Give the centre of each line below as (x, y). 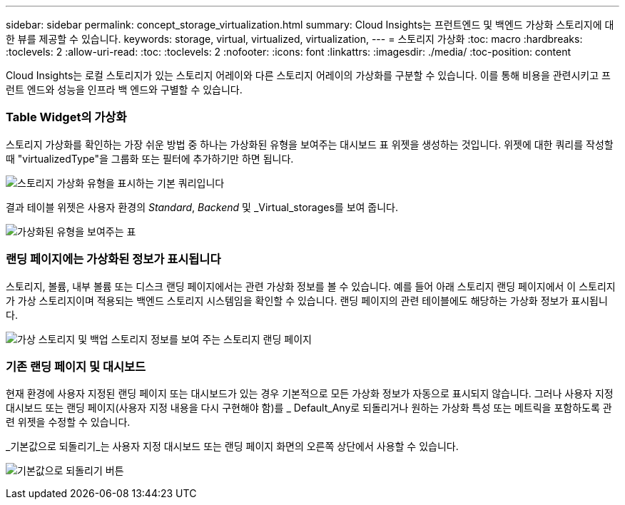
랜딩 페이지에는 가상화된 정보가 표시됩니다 (113, 259)
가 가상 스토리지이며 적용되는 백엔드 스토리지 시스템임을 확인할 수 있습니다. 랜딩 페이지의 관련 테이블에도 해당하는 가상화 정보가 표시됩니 (307, 300)
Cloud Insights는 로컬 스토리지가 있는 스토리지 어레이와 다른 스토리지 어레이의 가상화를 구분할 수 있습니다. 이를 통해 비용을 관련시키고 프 (308, 75)
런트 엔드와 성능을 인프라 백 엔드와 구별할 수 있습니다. (124, 90)
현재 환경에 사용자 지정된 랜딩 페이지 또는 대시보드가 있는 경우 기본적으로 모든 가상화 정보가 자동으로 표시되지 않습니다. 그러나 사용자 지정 (310, 394)
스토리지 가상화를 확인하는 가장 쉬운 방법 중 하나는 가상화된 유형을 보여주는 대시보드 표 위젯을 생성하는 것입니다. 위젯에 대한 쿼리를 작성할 (310, 144)
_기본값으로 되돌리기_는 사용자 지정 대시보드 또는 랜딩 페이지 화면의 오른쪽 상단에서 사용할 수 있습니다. (232, 447)
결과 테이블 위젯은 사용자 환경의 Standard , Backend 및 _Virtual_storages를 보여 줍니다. (202, 207)
